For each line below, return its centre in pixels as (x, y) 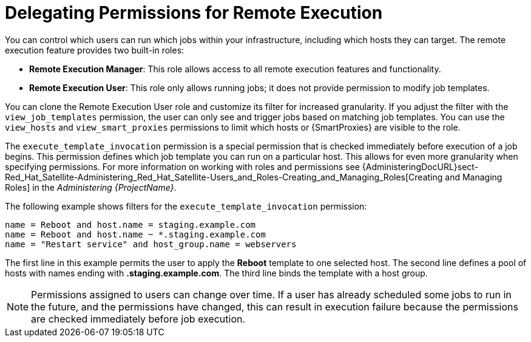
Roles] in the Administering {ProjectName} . (91, 187)
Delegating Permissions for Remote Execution (194, 13)
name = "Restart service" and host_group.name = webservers (151, 244)
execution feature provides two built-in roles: (95, 50)
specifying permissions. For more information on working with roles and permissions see (182, 166)
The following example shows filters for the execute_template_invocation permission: (186, 206)
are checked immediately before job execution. (138, 319)
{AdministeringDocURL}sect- (420, 166)
